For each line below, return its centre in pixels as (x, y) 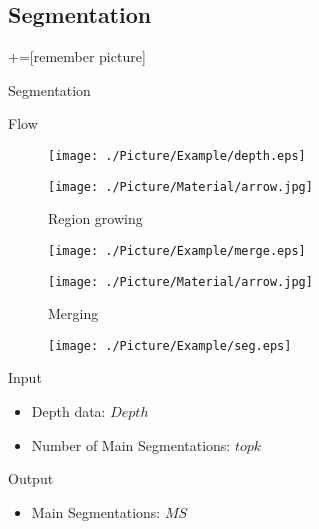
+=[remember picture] (77, 56)
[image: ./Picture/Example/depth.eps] (177, 155)
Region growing (95, 218)
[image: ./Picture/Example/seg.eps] (170, 345)
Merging (73, 313)
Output (31, 478)
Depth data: (68, 411)
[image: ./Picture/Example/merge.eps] (177, 250)
